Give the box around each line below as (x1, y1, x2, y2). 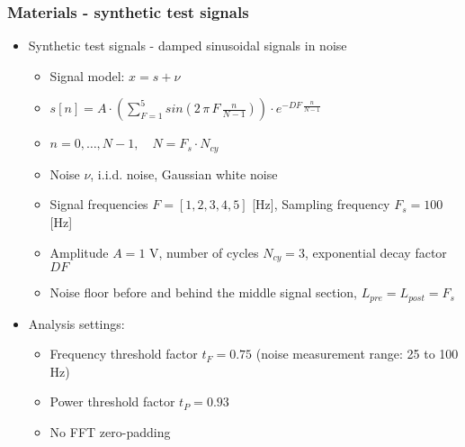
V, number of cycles (149, 242, 259, 261)
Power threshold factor (49, 392, 175, 411)
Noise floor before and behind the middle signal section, (49, 283, 357, 302)
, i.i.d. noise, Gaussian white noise (90, 164, 278, 183)
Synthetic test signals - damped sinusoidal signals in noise (28, 36, 347, 55)
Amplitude (49, 242, 109, 261)
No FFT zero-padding (49, 422, 171, 441)
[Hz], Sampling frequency (252, 195, 390, 214)
